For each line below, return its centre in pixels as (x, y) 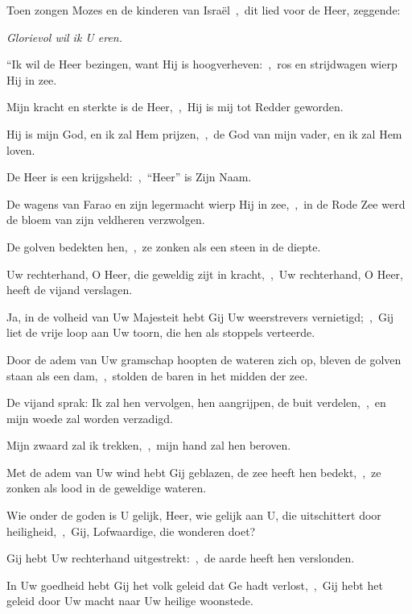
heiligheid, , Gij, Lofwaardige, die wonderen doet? (131, 531)
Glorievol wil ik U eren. (65, 37)
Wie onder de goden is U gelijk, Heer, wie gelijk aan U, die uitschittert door (194, 515)
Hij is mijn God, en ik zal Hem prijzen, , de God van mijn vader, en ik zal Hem (204, 133)
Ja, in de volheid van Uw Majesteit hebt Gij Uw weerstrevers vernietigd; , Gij (200, 316)
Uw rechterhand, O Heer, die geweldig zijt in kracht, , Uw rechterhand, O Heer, (205, 274)
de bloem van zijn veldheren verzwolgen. (106, 220)
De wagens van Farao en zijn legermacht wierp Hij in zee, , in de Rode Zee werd (206, 203)
